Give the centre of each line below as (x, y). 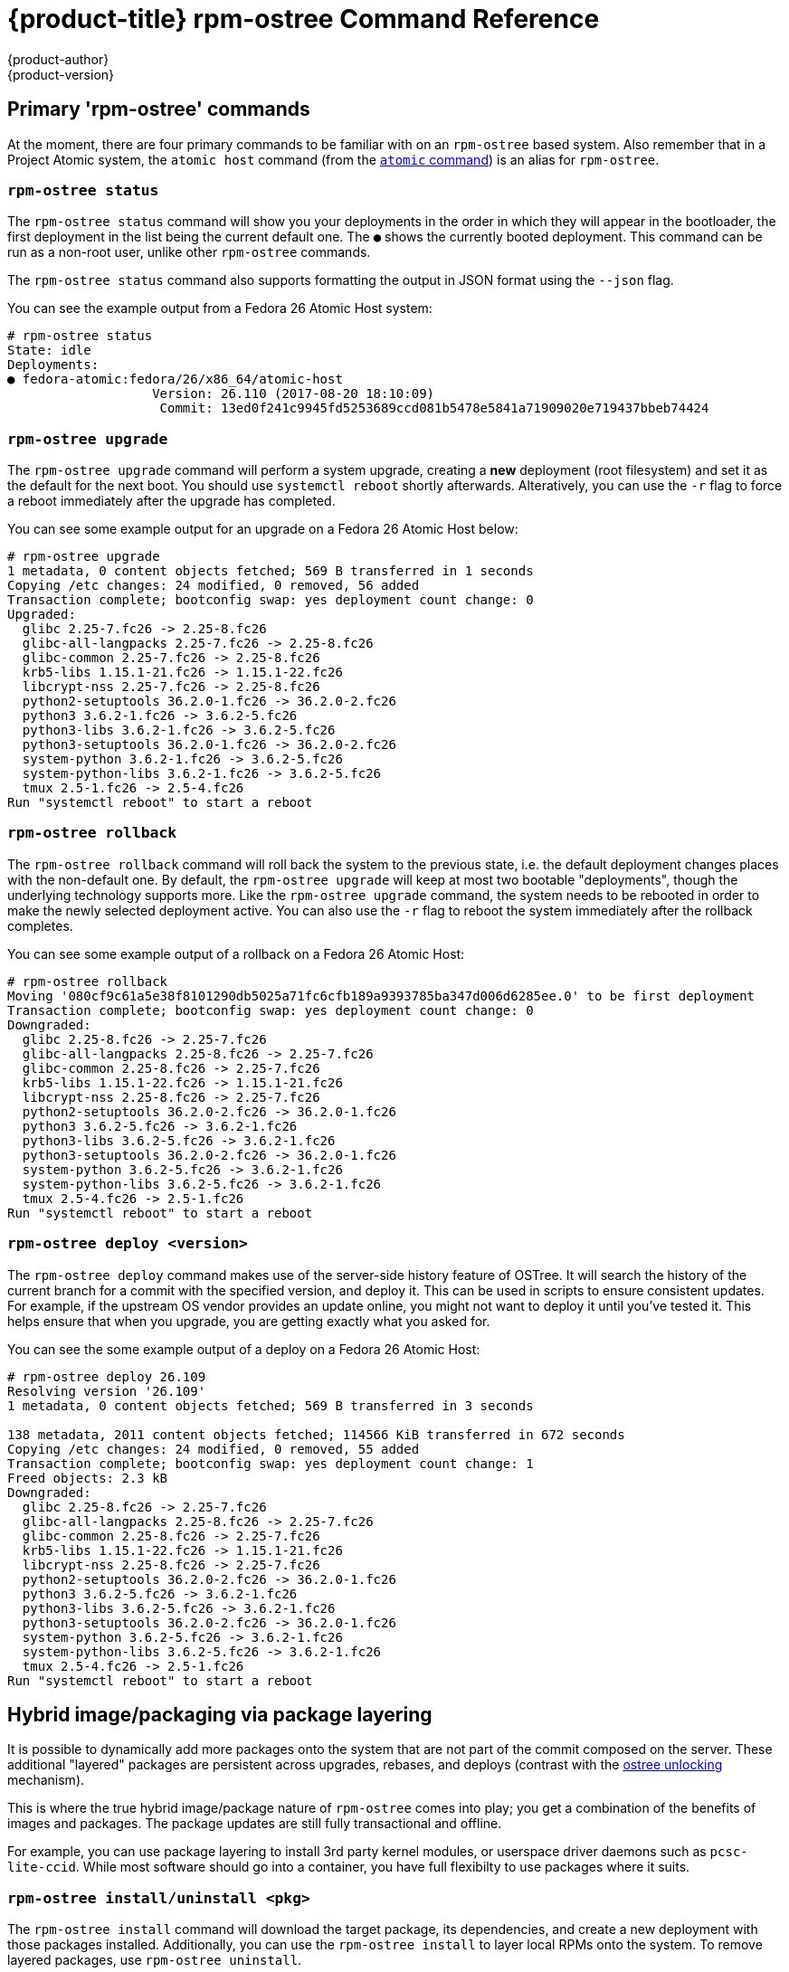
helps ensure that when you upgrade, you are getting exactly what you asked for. (249, 1321)
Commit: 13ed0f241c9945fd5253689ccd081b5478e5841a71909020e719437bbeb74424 (434, 408)
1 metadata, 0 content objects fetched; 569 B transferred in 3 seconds (271, 1405)
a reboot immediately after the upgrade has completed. (171, 501)
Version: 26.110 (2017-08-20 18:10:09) (294, 394)
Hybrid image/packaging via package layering (220, 1715)
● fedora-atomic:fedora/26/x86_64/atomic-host (175, 379)
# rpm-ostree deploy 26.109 (107, 1376)
